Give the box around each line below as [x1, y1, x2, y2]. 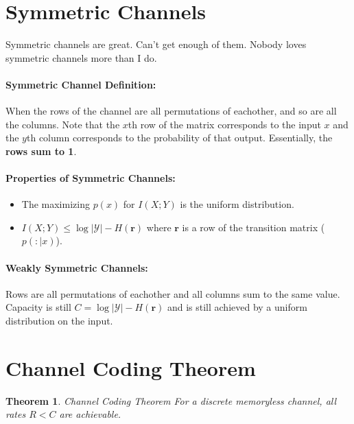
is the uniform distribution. [180, 197, 294, 211]
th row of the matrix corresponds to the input [128, 117, 321, 131]
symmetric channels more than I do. [5, 50, 157, 64]
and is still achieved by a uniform [167, 300, 307, 314]
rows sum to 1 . [5, 143, 77, 158]
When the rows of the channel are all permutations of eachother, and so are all [5, 104, 337, 118]
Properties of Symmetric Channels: [5, 171, 176, 185]
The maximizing [21, 197, 90, 211]
